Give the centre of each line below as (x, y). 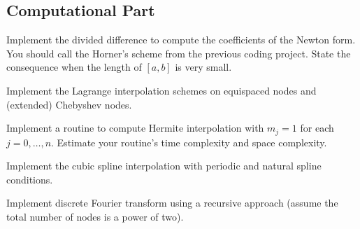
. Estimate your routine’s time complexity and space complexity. (189, 142)
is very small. (203, 67)
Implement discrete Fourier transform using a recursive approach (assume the (172, 203)
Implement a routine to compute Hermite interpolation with (135, 128)
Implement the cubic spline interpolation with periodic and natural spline (164, 166)
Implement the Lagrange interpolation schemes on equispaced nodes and (161, 90)
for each (317, 128)
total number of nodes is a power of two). (95, 216)
